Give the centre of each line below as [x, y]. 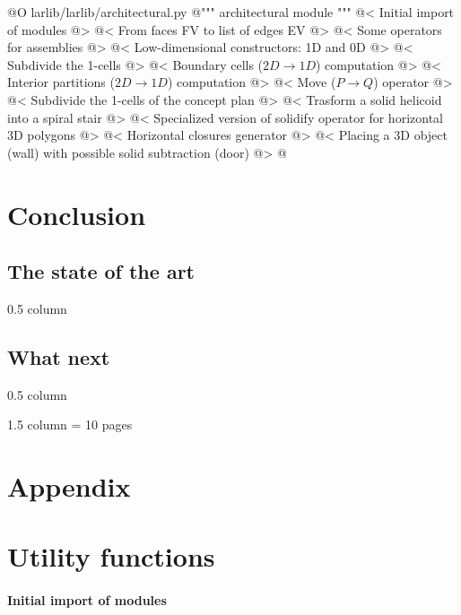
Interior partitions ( [61, 82]
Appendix [69, 486]
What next [59, 356]
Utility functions [111, 556]
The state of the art [101, 271]
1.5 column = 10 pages [70, 424]
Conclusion [77, 214]
